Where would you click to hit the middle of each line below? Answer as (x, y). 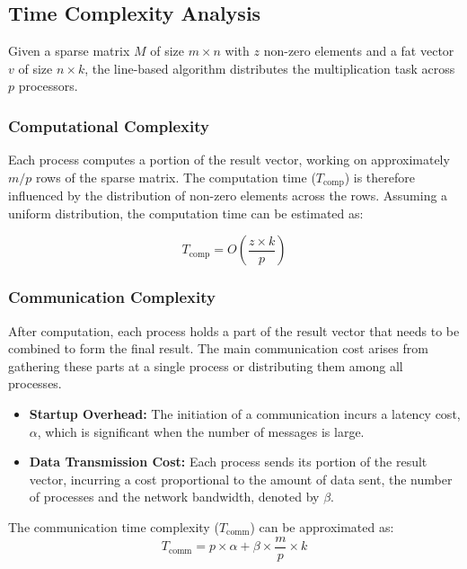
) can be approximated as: (322, 527)
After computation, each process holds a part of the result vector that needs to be (234, 330)
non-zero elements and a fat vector (359, 51)
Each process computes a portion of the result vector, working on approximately (229, 160)
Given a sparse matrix (69, 51)
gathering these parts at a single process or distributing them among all (206, 365)
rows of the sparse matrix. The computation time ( (176, 177)
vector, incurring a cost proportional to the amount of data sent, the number (241, 479)
